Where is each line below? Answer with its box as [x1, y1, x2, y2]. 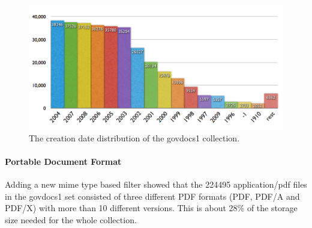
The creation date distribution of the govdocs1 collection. [29, 131, 240, 144]
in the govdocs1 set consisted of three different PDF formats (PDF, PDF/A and [5, 189, 300, 202]
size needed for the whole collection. [5, 213, 137, 226]
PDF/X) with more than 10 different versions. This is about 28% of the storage [5, 202, 298, 214]
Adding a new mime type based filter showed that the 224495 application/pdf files [5, 178, 307, 191]
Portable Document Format [5, 155, 122, 167]
